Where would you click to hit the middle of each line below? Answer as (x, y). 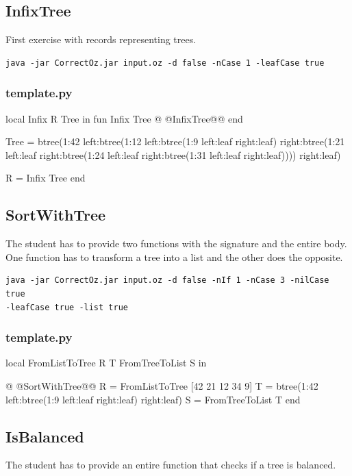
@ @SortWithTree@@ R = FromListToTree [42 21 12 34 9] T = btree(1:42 (162, 385)
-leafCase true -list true (67, 307)
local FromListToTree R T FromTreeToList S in (106, 363)
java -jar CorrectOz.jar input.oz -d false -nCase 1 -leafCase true (165, 63)
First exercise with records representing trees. (101, 39)
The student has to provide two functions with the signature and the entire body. (176, 243)
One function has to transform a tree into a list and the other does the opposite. (174, 256)
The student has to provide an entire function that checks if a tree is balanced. (171, 465)
